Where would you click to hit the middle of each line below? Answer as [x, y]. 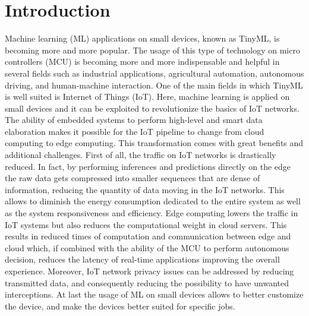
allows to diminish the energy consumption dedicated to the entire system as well [153, 201]
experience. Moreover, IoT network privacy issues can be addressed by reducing [149, 271]
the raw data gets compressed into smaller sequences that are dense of [133, 178]
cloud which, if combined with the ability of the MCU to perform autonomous [147, 247]
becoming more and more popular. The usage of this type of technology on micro [152, 50]
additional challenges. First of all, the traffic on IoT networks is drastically [141, 155]
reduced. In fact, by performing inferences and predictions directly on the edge [148, 166]
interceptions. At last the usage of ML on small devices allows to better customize [154, 294]
